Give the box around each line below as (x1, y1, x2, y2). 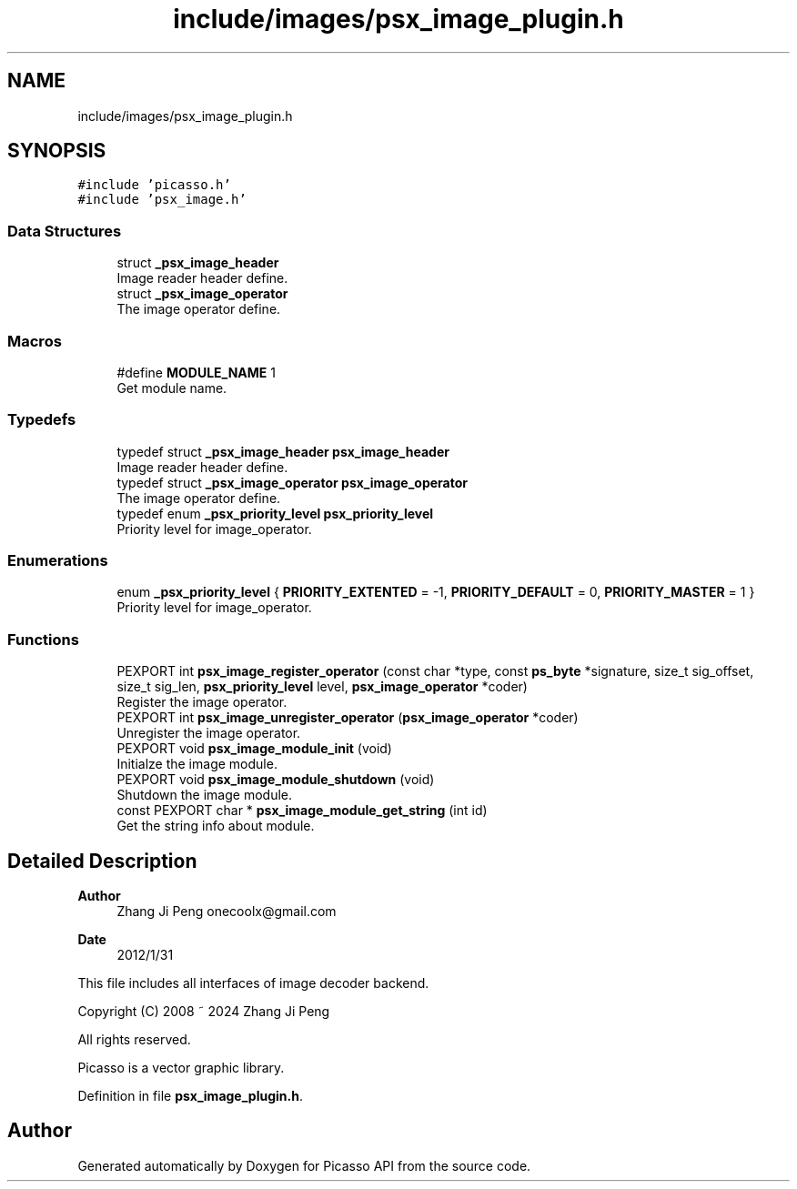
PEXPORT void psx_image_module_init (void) (116, 741, 392, 757)
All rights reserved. (77, 1032, 191, 1048)
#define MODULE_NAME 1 (116, 364, 276, 380)
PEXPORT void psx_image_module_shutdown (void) (116, 771, 435, 788)
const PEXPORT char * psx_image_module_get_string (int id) (116, 802, 488, 819)
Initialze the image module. (116, 756, 277, 772)
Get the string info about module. (116, 818, 315, 834)
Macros (7, 331, 62, 350)
